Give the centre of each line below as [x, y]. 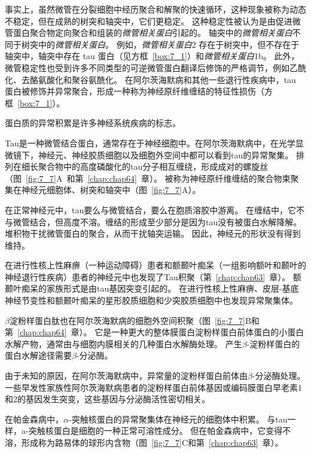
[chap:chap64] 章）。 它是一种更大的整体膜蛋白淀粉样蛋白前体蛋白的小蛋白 [161, 332]
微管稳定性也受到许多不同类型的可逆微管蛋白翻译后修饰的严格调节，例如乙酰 [155, 67]
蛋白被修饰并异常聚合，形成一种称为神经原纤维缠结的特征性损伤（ [135, 91]
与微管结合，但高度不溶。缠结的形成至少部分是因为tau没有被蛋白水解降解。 [153, 221]
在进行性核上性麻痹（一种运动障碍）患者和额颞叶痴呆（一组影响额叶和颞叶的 [155, 265]
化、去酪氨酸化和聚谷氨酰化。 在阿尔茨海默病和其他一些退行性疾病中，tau [150, 79]
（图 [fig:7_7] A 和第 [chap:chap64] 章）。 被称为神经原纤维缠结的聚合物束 [148, 178]
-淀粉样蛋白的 [273, 343]
